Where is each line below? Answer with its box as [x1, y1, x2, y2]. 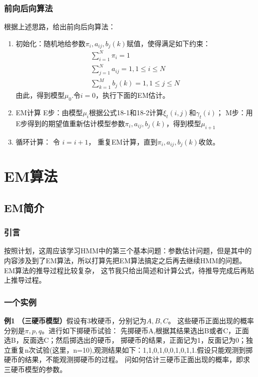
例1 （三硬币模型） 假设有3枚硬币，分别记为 [4, 315, 147, 326]
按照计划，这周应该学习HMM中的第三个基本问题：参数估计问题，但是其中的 [4, 245, 252, 256]
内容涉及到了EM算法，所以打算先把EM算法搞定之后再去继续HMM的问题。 [4, 255, 246, 266]
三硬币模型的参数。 [4, 364, 67, 375]
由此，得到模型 [15, 90, 65, 100]
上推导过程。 [4, 275, 46, 285]
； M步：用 [216, 107, 253, 118]
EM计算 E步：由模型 [15, 107, 83, 118]
